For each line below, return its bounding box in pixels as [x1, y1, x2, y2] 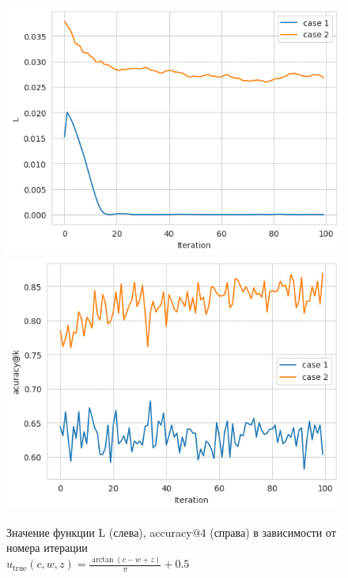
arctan [92, 555, 114, 564]
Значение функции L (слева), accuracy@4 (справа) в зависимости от [6, 523, 336, 540]
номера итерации [6, 539, 88, 556]
